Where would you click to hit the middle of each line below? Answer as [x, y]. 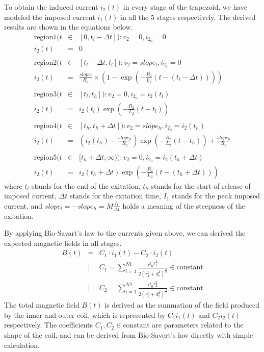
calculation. [22, 345]
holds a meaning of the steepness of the [184, 205]
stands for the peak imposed [216, 196]
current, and [23, 205]
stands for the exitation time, [115, 196]
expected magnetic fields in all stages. [63, 243]
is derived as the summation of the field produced [182, 305]
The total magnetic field [42, 305]
